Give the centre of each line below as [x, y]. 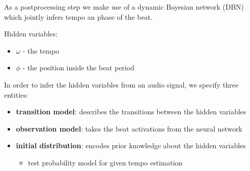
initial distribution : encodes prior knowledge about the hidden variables [131, 145]
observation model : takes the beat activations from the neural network [129, 128]
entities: [16, 94]
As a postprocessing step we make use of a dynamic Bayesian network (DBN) [124, 7]
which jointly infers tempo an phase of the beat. [79, 16]
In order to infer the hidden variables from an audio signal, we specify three [121, 84]
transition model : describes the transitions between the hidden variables [131, 112]
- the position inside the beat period [78, 68]
